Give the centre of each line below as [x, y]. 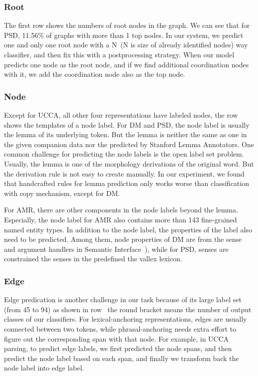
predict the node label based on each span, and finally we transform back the [122, 358]
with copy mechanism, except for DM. [62, 193]
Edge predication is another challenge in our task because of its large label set [123, 299]
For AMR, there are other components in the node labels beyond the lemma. [121, 210]
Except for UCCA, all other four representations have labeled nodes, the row [121, 115]
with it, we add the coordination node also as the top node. [95, 74]
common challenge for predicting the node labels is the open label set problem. [124, 154]
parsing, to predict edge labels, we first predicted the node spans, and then [118, 348]
